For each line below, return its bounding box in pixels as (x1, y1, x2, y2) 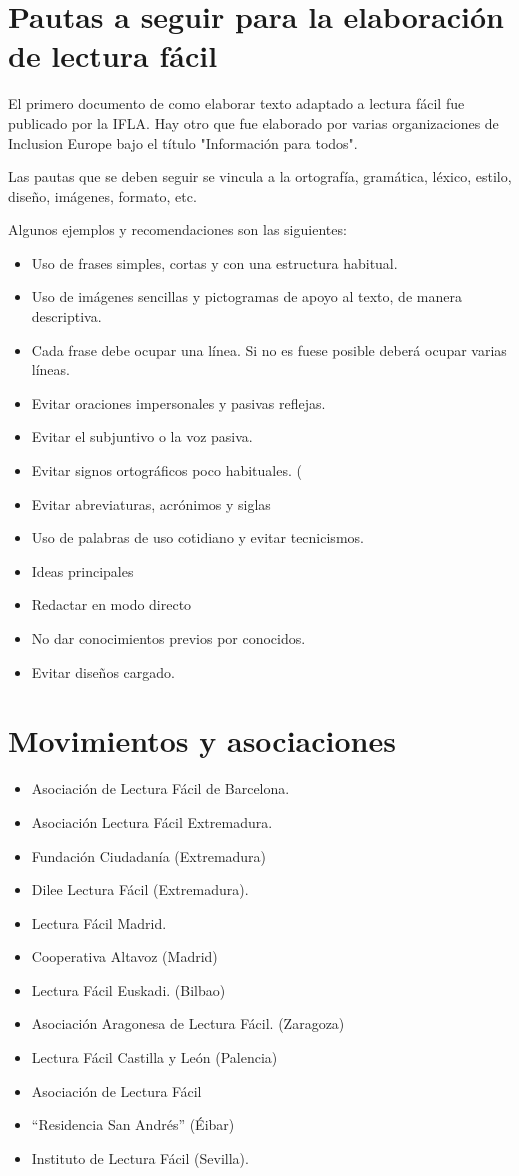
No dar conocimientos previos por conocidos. (31, 628, 306, 648)
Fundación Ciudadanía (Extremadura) (31, 845, 267, 866)
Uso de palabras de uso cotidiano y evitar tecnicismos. (31, 527, 364, 548)
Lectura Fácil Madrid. (31, 912, 167, 933)
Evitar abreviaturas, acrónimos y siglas (31, 493, 271, 514)
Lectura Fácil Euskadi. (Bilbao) (31, 979, 226, 1000)
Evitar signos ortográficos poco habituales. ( (31, 460, 302, 481)
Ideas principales (31, 560, 134, 581)
